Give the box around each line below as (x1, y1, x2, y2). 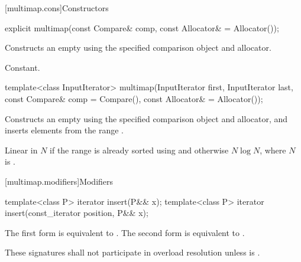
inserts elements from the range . (5, 124, 124, 136)
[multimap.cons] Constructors (5, 2, 109, 14)
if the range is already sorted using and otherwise (50, 143, 229, 156)
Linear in (5, 143, 38, 156)
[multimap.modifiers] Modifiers (5, 175, 114, 187)
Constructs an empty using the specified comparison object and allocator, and (5, 112, 288, 125)
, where (260, 143, 286, 156)
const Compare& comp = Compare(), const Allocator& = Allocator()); (5, 92, 263, 104)
